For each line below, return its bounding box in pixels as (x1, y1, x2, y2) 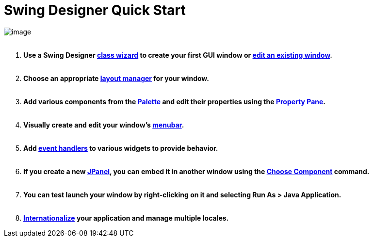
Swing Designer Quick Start (4, 2, 186, 18)
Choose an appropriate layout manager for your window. (23, 74, 209, 82)
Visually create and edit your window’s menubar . (23, 120, 184, 129)
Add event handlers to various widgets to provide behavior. (23, 144, 218, 152)
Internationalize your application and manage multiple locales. (23, 213, 229, 222)
